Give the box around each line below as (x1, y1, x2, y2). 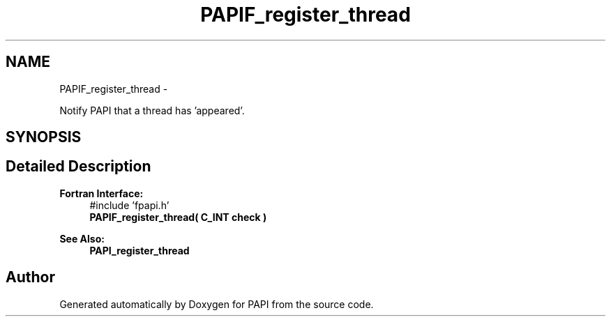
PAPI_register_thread (89, 244, 190, 256)
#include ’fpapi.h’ (89, 199, 169, 211)
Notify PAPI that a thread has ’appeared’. (59, 104, 245, 116)
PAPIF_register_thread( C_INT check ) (89, 210, 267, 223)
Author (6, 268, 55, 286)
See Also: (59, 232, 105, 245)
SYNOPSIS (6, 128, 82, 146)
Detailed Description (6, 158, 151, 176)
